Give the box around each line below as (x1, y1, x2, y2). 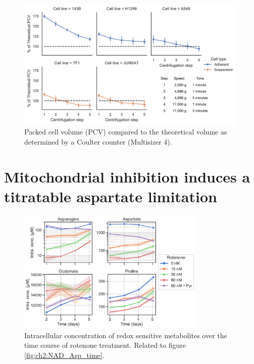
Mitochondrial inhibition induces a (4, 166, 250, 187)
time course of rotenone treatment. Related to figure (24, 340, 186, 350)
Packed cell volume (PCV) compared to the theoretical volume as (24, 126, 227, 137)
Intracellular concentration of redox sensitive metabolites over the (24, 330, 227, 340)
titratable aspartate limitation (4, 186, 217, 206)
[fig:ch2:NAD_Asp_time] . (24, 349, 105, 360)
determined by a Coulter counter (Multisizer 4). (24, 136, 172, 147)
